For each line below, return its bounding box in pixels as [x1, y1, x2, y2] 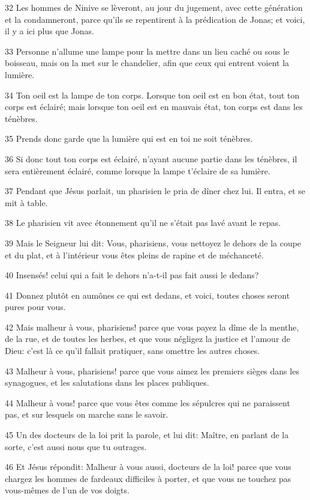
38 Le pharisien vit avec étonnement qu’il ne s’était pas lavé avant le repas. [5, 216, 281, 229]
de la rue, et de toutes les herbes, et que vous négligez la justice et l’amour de [5, 332, 291, 345]
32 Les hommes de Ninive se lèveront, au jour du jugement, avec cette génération [5, 1, 303, 13]
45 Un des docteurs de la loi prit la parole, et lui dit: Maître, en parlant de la [5, 428, 289, 441]
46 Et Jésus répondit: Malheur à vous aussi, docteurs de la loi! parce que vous [5, 460, 291, 473]
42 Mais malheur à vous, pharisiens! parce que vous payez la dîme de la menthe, [5, 320, 299, 333]
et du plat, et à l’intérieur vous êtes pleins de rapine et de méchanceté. [5, 248, 264, 261]
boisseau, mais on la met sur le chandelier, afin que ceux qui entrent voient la [5, 56, 290, 69]
